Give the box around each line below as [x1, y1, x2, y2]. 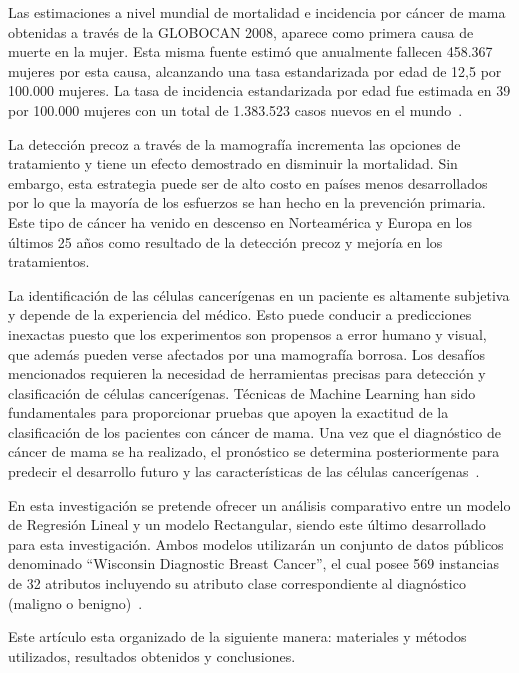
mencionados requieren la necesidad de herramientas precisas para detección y [8, 363, 486, 384]
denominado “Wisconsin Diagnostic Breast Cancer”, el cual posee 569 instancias [8, 553, 499, 574]
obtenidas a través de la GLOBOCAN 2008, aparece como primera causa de [8, 21, 474, 42]
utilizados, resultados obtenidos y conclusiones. [8, 645, 296, 666]
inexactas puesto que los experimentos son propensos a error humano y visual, [8, 323, 487, 344]
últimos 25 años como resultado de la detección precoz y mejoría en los [8, 231, 443, 252]
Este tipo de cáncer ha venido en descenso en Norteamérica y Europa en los [8, 211, 472, 232]
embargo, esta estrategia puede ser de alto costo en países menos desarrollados [8, 172, 488, 193]
